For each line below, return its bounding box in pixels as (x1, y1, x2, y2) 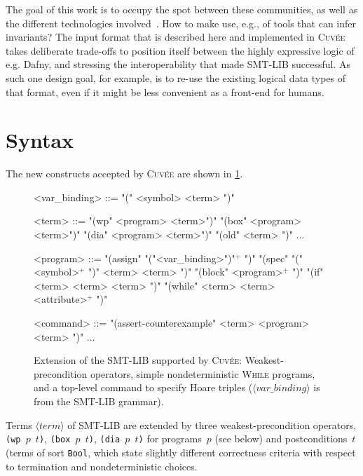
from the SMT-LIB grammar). (34, 394, 164, 408)
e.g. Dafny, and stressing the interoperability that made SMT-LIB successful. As (6, 57, 351, 72)
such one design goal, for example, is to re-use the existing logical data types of (6, 70, 346, 85)
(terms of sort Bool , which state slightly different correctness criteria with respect (6, 444, 356, 459)
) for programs (138, 431, 202, 446)
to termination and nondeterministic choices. (6, 458, 198, 473)
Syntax (6, 125, 74, 154)
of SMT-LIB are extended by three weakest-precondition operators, (67, 417, 357, 432)
